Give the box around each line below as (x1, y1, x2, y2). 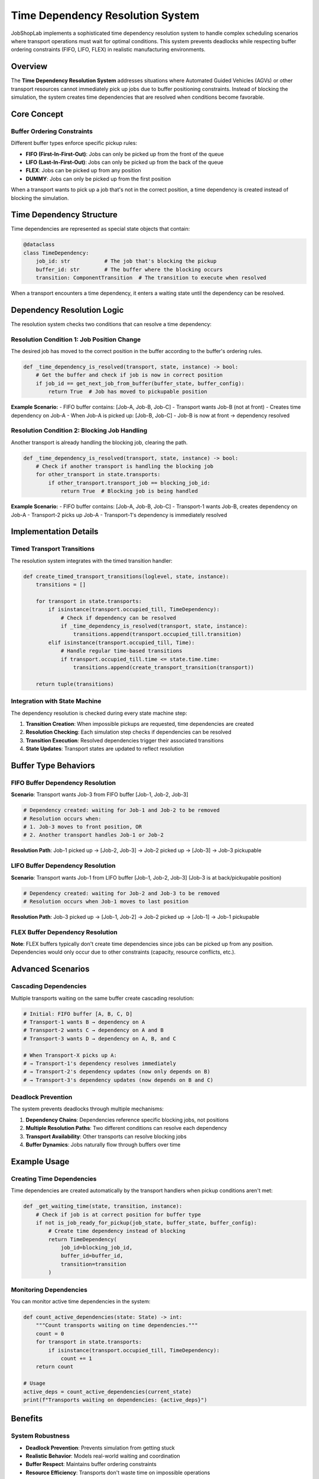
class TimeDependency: (23, 249, 89, 256)
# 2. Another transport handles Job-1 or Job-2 (23, 832, 164, 838)
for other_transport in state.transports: (35, 471, 161, 478)
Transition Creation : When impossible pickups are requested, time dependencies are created (25, 720, 254, 727)
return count (35, 1364, 74, 1370)
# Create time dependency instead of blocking (48, 1228, 185, 1235)
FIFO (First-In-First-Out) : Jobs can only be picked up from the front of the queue (25, 150, 224, 157)
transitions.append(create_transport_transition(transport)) (73, 664, 254, 671)
